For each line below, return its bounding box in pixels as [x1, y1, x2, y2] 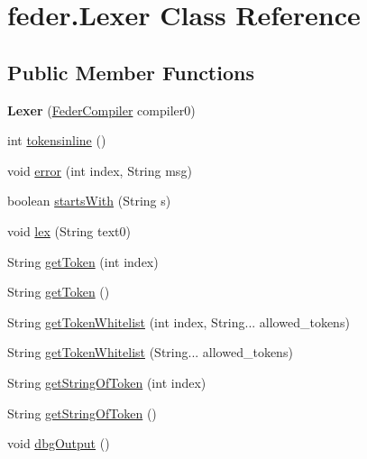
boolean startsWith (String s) [7, 191, 171, 210]
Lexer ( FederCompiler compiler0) [7, 100, 196, 119]
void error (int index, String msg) [7, 161, 192, 179]
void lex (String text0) [7, 221, 131, 240]
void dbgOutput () [7, 434, 110, 453]
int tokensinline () [7, 131, 106, 150]
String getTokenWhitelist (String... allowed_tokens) [7, 343, 293, 362]
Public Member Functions [7, 58, 254, 86]
